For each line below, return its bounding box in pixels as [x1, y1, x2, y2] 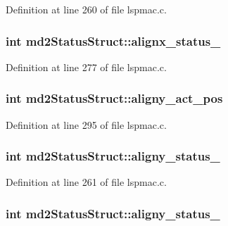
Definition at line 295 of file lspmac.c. [6, 117, 167, 132]
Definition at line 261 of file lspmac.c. [6, 175, 167, 189]
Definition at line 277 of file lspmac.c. [6, 59, 167, 74]
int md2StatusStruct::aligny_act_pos [6, 89, 223, 107]
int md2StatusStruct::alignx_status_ [6, 32, 221, 49]
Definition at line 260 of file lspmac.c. [6, 2, 167, 16]
